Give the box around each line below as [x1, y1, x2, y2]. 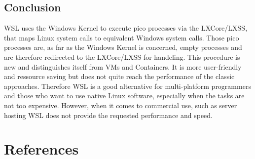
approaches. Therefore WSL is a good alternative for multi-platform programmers [4, 80, 251, 91]
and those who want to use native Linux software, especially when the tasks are [4, 90, 245, 101]
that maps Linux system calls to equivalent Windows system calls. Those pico [4, 32, 239, 42]
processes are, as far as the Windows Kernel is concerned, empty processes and [4, 42, 242, 52]
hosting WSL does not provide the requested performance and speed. [4, 110, 213, 120]
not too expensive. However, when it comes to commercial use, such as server [4, 100, 237, 110]
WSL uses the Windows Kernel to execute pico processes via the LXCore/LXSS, [4, 23, 248, 33]
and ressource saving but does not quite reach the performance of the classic [4, 71, 235, 81]
